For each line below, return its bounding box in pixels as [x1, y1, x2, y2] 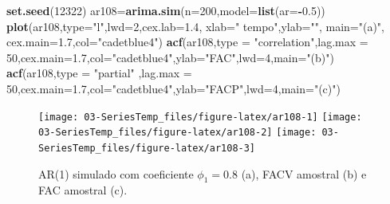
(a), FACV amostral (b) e [241, 165, 367, 182]
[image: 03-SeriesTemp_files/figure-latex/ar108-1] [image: [38, 111, 362, 123]
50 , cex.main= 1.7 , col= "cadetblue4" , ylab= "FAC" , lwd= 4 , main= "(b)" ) [6, 49, 334, 65]
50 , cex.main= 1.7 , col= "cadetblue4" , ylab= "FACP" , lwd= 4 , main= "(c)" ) [6, 80, 341, 96]
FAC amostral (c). [38, 182, 128, 198]
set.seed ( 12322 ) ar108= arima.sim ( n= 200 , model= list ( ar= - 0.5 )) [6, 2, 325, 18]
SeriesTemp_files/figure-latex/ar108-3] [38, 142, 256, 154]
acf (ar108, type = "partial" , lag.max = [6, 65, 192, 81]
